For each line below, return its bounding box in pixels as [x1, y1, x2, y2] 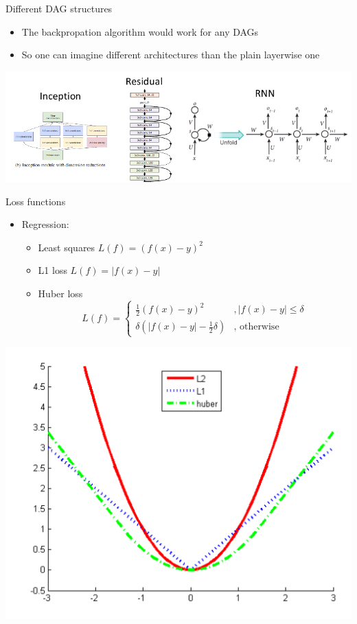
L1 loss [38, 263, 67, 277]
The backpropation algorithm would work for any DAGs [21, 24, 259, 38]
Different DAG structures [5, 1, 113, 15]
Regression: [21, 217, 69, 231]
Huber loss [38, 286, 83, 301]
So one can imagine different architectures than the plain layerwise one [21, 47, 320, 62]
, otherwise [233, 322, 279, 332]
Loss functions [5, 194, 66, 208]
